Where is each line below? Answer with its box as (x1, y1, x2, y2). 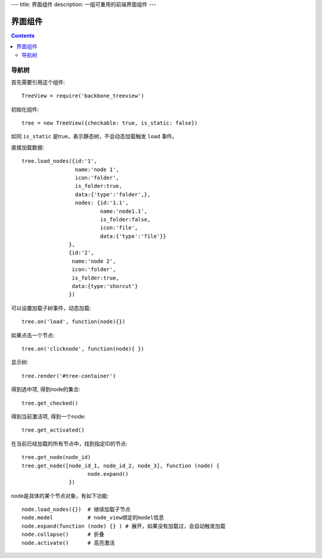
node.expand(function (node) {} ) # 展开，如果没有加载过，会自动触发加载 (21, 522, 226, 529)
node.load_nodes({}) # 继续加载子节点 (21, 506, 131, 513)
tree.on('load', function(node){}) (21, 318, 126, 325)
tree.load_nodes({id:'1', (21, 158, 98, 165)
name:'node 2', (72, 258, 116, 265)
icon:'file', (100, 224, 138, 231)
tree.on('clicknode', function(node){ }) (21, 345, 144, 352)
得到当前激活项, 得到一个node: (11, 413, 86, 420)
